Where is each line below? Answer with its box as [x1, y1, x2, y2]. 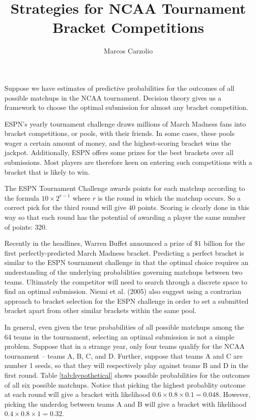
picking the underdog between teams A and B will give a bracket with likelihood [4, 398, 247, 409]
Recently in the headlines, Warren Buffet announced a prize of [4, 238, 193, 248]
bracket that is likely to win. [4, 166, 90, 177]
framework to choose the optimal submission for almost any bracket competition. [4, 102, 248, 112]
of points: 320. [4, 221, 47, 232]
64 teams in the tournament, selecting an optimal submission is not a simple [4, 331, 234, 341]
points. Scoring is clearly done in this [138, 202, 250, 212]
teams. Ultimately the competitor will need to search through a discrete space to [4, 276, 248, 287]
